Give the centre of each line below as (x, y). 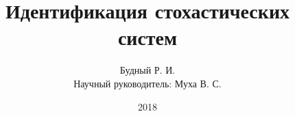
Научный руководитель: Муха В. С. (147, 83)
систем (147, 37)
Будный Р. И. (147, 70)
